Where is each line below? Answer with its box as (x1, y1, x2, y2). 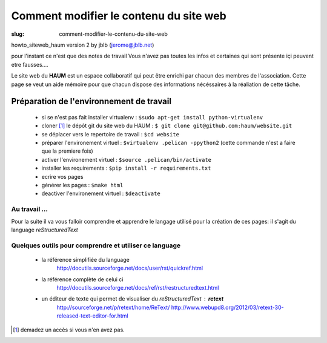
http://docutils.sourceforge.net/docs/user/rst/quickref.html (56, 264, 203, 272)
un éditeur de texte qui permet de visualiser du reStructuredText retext (41, 295, 224, 302)
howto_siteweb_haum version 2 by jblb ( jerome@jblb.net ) (11, 41, 154, 48)
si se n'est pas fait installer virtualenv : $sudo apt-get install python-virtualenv (41, 113, 263, 121)
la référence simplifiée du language (41, 256, 130, 263)
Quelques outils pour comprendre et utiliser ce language (11, 241, 181, 250)
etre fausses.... (11, 61, 48, 68)
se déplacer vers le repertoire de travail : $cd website (41, 130, 180, 138)
